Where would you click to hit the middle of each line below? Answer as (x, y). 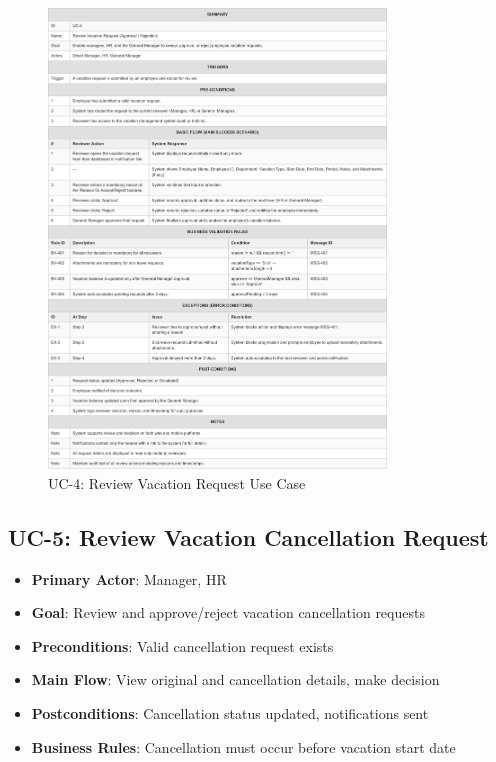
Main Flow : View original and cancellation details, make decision (235, 679)
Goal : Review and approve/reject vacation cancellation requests (228, 612)
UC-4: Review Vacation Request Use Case (177, 482)
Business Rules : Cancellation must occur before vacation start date (243, 746)
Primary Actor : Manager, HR (129, 578)
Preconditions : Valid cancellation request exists (182, 645)
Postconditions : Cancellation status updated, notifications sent (230, 713)
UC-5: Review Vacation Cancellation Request (248, 536)
